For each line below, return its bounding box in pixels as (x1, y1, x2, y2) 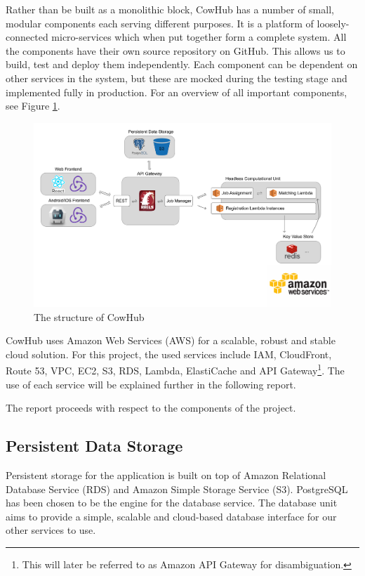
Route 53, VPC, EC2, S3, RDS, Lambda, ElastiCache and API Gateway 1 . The (6, 361, 345, 378)
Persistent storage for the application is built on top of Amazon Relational (6, 468, 326, 483)
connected (6, 30, 48, 44)
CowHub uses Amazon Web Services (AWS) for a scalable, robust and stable (6, 333, 336, 348)
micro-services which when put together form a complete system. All (51, 30, 347, 44)
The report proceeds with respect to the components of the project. (6, 400, 296, 415)
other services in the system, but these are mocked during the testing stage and (6, 70, 347, 85)
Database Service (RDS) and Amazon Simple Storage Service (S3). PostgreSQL (6, 481, 348, 496)
